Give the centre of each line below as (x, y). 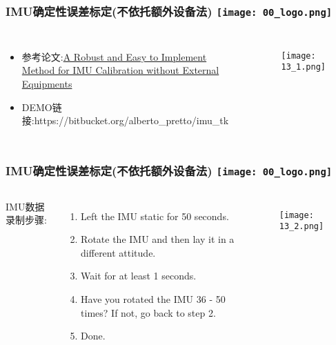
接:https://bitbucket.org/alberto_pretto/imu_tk (125, 120)
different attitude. (118, 252)
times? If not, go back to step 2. (148, 312)
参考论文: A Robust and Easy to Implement (114, 56)
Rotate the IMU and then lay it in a (158, 239)
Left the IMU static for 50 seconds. (155, 216)
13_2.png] (302, 227)
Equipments (47, 83)
